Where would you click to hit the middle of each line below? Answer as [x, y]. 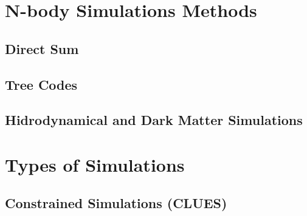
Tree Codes [41, 84]
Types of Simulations [95, 164]
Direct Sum [42, 48]
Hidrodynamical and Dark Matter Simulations [154, 120]
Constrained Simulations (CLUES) [116, 203]
